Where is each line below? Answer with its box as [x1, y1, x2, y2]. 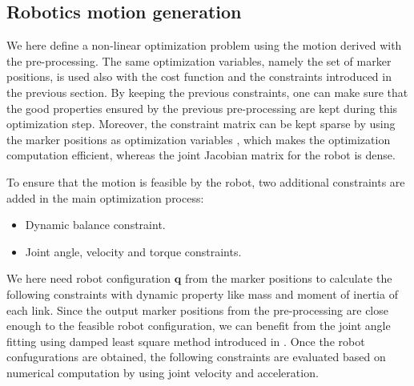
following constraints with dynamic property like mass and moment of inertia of [6, 285, 398, 302]
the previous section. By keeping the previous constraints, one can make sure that [6, 83, 408, 100]
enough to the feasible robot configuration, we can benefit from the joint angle [6, 317, 391, 334]
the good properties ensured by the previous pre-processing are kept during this [6, 99, 398, 116]
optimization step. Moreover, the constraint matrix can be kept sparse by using [6, 115, 396, 132]
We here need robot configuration [6, 270, 171, 287]
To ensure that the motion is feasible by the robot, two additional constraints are [6, 173, 405, 190]
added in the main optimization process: [6, 189, 204, 206]
